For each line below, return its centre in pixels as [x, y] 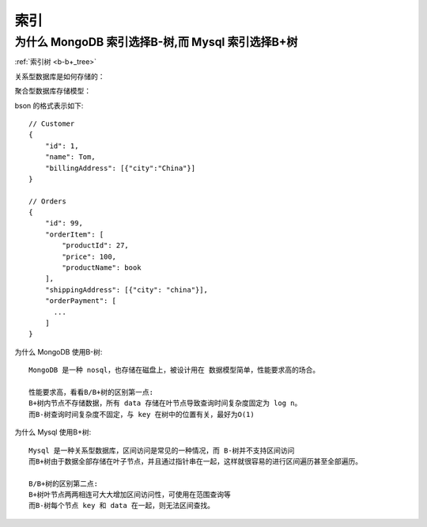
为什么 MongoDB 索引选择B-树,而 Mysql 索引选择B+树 [156, 42]
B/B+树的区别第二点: [64, 483]
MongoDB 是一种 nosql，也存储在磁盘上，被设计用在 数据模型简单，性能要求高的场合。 [174, 370]
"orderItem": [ [74, 234]
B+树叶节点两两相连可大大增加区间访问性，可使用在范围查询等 [130, 495]
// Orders [47, 201]
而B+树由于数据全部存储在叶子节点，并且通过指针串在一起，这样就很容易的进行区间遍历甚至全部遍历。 [196, 461]
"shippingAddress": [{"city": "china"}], [127, 290]
